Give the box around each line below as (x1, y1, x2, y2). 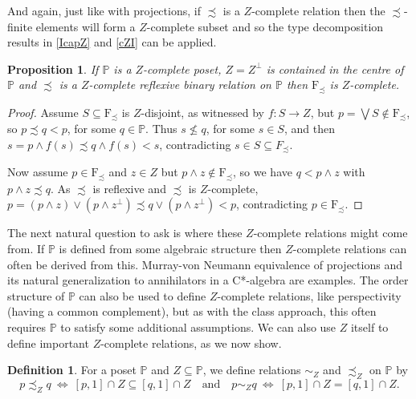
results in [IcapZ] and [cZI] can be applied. (7, 34, 217, 50)
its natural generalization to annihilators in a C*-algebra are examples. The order (7, 272, 409, 288)
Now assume (7, 163, 68, 180)
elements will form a (35, 18, 136, 34)
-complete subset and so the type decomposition (146, 18, 384, 34)
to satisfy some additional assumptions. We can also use (60, 318, 336, 335)
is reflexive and (92, 179, 166, 196)
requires (7, 318, 46, 335)
